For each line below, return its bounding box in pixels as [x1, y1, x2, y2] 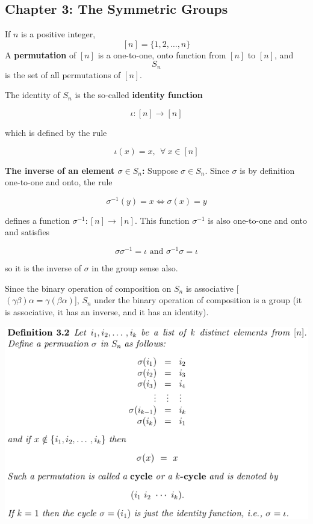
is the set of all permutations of [5, 68, 121, 81]
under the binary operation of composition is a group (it [94, 294, 302, 306]
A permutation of [5, 48, 76, 61]
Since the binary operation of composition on [5, 282, 172, 294]
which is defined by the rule [5, 126, 107, 139]
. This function [134, 214, 190, 226]
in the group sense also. [91, 262, 178, 274]
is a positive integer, [21, 28, 96, 40]
